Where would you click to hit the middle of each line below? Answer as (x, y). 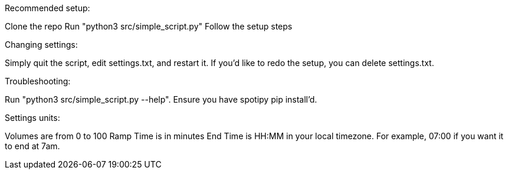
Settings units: (32, 118)
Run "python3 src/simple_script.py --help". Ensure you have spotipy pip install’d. (161, 99)
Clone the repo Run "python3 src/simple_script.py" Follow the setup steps (149, 26)
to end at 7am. (32, 146)
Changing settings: (41, 45)
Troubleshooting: (38, 81)
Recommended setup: (47, 8)
